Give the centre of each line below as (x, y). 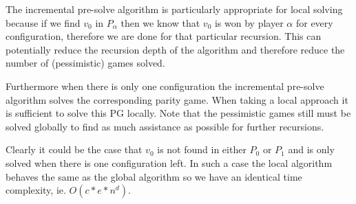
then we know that (160, 22)
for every (314, 22)
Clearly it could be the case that (74, 149)
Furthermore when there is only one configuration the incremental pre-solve (165, 86)
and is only (311, 149)
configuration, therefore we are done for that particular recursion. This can (164, 36)
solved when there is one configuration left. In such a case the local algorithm (169, 162)
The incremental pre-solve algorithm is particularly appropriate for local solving (174, 9)
